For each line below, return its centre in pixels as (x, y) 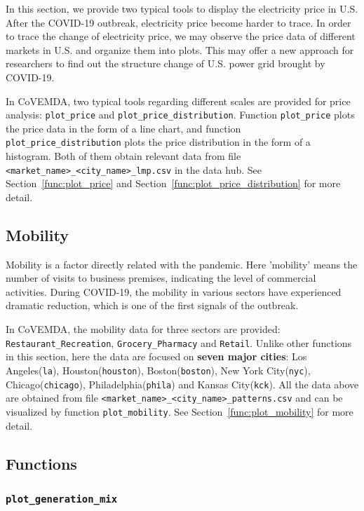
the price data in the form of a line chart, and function (123, 128)
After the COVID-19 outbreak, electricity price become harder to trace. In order (178, 22)
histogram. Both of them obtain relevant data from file (123, 156)
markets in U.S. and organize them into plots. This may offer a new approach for (180, 49)
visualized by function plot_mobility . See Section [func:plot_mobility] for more (180, 411)
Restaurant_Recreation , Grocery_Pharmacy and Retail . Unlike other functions (179, 342)
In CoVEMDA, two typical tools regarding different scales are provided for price (178, 101)
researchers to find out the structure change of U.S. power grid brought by (166, 63)
